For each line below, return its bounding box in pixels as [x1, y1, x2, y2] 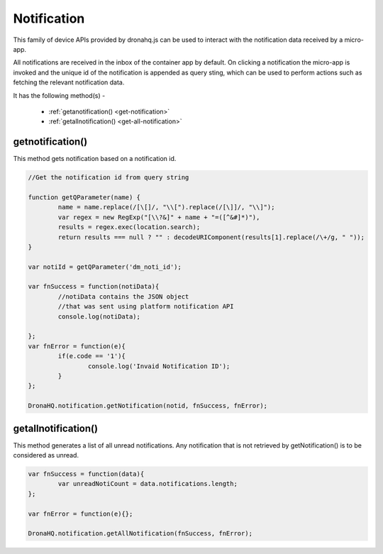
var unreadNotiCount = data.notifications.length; [57, 480, 238, 488]
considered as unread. [13, 451, 79, 460]
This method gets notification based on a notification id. [13, 155, 177, 163]
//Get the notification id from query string [28, 174, 189, 182]
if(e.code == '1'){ [57, 352, 126, 360]
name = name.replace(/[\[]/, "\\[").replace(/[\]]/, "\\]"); [57, 203, 275, 211]
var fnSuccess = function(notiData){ [28, 282, 160, 291]
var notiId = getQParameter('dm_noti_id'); [28, 262, 182, 271]
